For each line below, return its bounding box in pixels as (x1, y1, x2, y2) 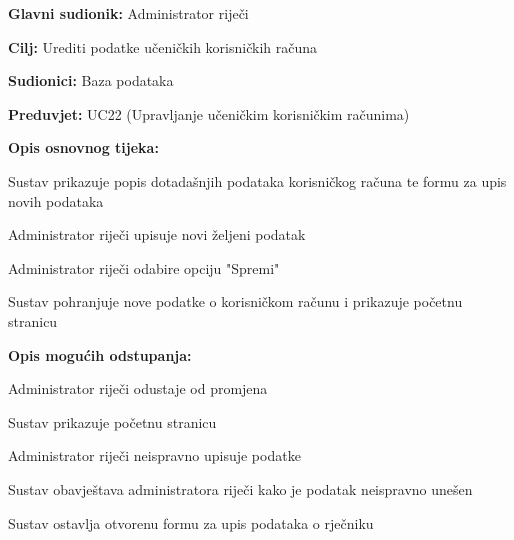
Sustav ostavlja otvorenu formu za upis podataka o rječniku (8, 512, 374, 533)
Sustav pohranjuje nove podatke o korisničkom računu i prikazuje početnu (8, 291, 463, 312)
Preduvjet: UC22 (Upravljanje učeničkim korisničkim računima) (8, 103, 410, 124)
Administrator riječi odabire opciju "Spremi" (8, 257, 280, 278)
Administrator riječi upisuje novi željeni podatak (8, 224, 306, 245)
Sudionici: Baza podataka (8, 70, 174, 91)
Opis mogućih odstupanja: (8, 344, 192, 365)
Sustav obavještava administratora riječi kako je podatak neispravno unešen (8, 478, 473, 499)
